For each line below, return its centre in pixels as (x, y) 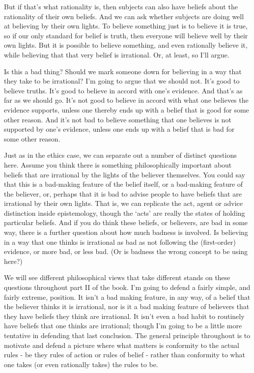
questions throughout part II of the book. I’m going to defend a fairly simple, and (127, 287)
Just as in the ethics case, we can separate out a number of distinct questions (120, 155)
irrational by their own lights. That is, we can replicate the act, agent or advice (124, 203)
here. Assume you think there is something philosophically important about (118, 164)
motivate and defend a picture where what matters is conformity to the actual (122, 345)
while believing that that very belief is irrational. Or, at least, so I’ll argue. (117, 54)
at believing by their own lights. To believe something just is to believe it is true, (126, 26)
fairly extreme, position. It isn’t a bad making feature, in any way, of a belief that (127, 297)
